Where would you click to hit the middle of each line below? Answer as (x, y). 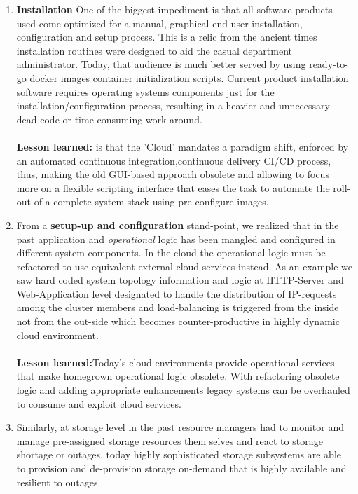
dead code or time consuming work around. (109, 119)
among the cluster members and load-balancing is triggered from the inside (178, 307)
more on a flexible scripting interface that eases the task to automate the (173, 187)
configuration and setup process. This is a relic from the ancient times (167, 37)
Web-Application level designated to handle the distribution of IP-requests (177, 293)
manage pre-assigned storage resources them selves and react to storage (170, 440)
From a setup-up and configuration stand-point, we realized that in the (178, 225)
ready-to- (329, 64)
